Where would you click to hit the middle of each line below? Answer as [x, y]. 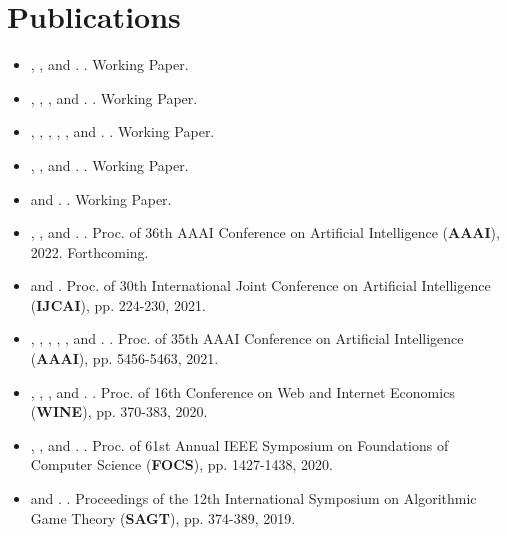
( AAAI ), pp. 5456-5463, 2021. [124, 358]
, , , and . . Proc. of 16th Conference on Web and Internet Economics [242, 391]
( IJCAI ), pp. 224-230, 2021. [118, 304]
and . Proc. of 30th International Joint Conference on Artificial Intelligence [260, 285]
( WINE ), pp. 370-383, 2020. [119, 411]
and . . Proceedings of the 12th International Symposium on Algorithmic [253, 498]
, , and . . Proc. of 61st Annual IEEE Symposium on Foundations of [239, 444]
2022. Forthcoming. [89, 251]
